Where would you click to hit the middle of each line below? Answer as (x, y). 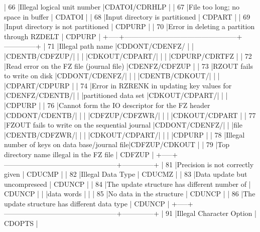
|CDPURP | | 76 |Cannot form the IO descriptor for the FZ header (107, 105)
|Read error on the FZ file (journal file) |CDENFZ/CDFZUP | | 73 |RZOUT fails (128, 66)
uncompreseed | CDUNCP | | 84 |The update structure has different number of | (127, 184)
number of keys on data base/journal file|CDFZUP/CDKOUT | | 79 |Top (117, 144)
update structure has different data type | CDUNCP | (87, 203)
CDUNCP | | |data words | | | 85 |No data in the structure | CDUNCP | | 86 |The (130, 194)
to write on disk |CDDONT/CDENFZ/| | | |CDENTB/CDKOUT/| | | (112, 76)
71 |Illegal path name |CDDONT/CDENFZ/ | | (121, 46)
